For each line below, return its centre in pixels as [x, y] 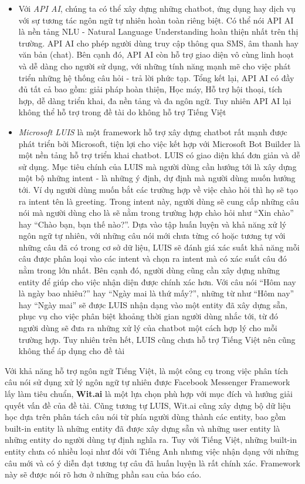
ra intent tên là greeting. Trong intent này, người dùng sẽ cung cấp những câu [159, 201]
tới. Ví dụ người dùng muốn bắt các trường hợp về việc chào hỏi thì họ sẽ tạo [158, 189]
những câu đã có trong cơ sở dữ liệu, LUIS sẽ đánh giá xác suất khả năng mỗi [159, 247]
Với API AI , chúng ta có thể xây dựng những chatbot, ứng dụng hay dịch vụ [157, 8]
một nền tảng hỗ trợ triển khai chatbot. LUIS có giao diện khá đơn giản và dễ [159, 155]
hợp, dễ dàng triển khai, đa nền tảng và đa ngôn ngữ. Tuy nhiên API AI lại [155, 100]
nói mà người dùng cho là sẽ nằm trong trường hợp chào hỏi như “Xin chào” [156, 213]
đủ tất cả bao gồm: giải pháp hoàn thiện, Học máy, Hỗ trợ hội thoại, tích [150, 89]
